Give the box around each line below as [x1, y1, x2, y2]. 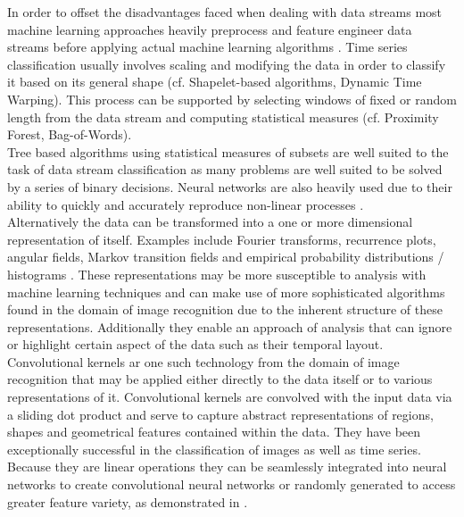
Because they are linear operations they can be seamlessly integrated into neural [7, 457, 447, 476]
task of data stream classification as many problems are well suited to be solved [7, 160, 443, 179]
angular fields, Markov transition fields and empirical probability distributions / [7, 247, 444, 266]
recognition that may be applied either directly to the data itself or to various [7, 370, 433, 388]
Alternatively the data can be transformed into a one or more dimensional [7, 213, 413, 231]
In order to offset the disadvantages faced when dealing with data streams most [7, 3, 443, 21]
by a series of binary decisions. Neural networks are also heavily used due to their [7, 177, 452, 196]
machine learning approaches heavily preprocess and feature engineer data [7, 20, 412, 38]
